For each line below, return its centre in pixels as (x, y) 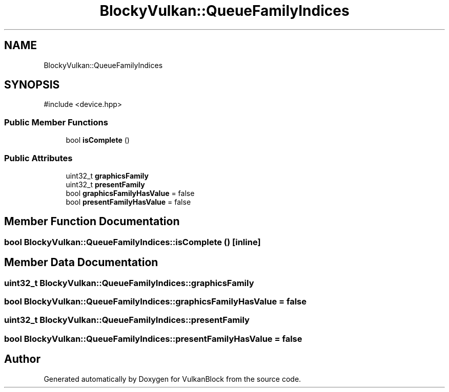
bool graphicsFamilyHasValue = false (130, 193)
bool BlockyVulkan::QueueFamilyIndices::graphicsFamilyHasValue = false (156, 301)
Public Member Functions (56, 122)
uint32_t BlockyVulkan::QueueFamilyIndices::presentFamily (127, 320)
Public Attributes (38, 158)
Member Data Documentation (81, 263)
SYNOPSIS (32, 85)
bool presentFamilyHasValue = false (128, 202)
